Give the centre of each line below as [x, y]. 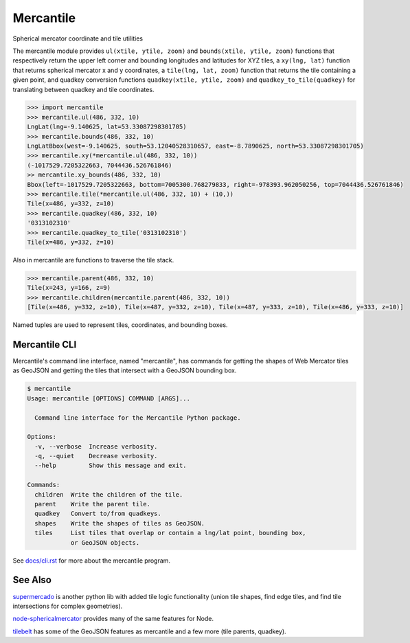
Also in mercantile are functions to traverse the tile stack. [93, 260]
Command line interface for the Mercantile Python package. [138, 418]
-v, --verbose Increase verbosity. [96, 446]
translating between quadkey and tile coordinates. [83, 89]
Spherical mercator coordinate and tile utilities [78, 38]
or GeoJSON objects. [105, 542]
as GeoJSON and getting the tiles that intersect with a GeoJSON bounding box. [125, 370]
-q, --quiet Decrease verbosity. [96, 456]
